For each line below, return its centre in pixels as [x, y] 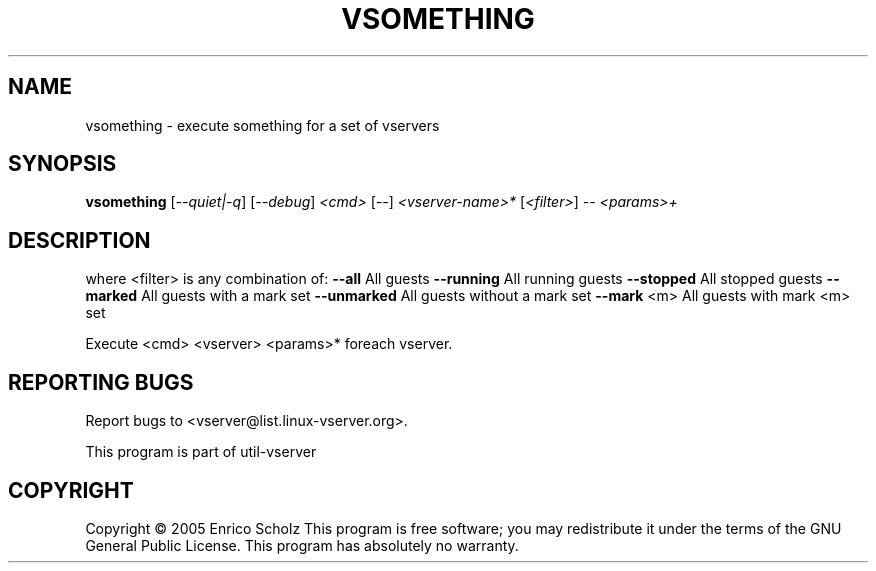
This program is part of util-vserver [201, 452]
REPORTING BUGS [101, 382]
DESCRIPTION [79, 240]
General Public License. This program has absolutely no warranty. [302, 545]
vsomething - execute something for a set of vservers [262, 125]
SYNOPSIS [62, 164]
